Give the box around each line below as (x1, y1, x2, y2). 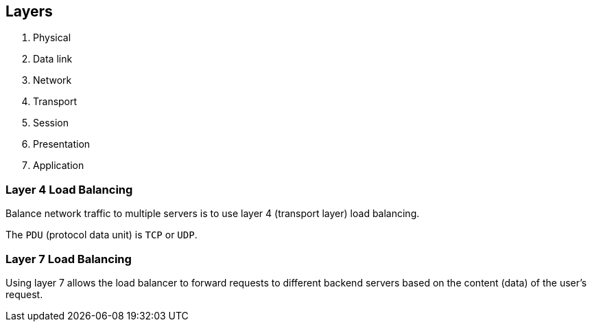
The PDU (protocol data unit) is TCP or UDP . (5, 229, 198, 241)
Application (33, 159, 84, 172)
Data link (33, 53, 73, 65)
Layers (5, 3, 53, 20)
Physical (33, 32, 71, 44)
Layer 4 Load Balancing (5, 182, 133, 196)
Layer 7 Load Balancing (5, 251, 132, 266)
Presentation (33, 138, 91, 150)
